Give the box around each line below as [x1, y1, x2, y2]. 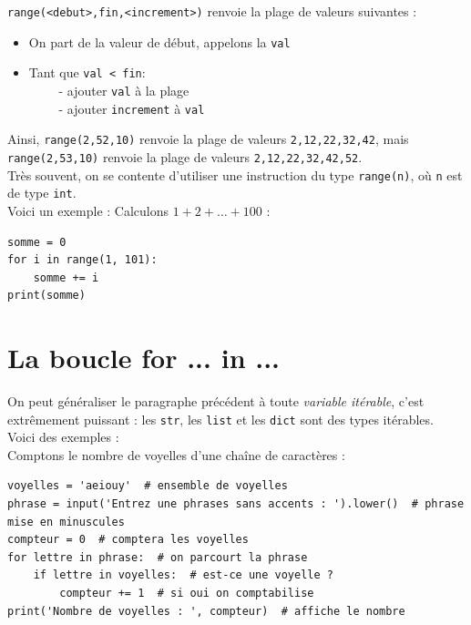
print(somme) [7, 289, 86, 302]
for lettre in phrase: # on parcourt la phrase [7, 550, 308, 564]
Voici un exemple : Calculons [7, 200, 169, 220]
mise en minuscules [7, 515, 125, 528]
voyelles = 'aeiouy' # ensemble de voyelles [7, 479, 288, 493]
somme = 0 [7, 235, 67, 249]
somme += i [33, 271, 99, 284]
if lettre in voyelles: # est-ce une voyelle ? [33, 569, 333, 582]
